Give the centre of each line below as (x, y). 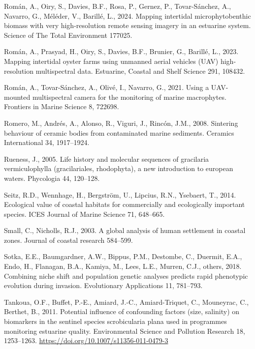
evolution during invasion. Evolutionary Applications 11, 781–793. (103, 285)
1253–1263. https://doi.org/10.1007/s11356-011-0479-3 (86, 340)
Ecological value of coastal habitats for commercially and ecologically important (125, 204)
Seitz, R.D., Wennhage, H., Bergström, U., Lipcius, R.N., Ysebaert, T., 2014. (120, 194)
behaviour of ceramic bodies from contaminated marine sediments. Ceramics (119, 132)
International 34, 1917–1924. (47, 142)
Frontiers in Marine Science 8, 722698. (62, 106)
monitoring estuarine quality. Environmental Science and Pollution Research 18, (125, 331)
